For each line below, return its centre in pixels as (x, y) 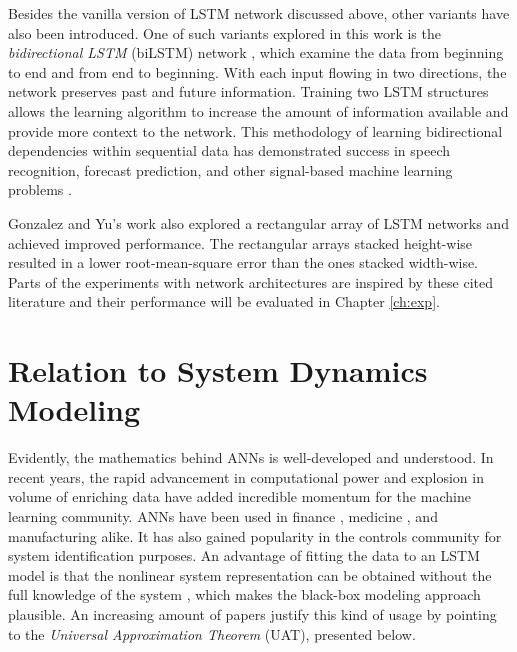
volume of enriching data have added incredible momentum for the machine (239, 496)
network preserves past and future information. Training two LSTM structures (248, 91)
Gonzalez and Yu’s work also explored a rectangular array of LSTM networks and (258, 222)
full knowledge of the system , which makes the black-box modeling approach (244, 594)
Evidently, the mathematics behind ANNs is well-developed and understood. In (251, 457)
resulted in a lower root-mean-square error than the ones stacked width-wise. (243, 262)
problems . (40, 189)
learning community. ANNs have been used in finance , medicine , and (223, 516)
